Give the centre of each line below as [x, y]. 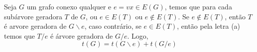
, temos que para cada [198, 6]
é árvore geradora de [81, 35]
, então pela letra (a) [209, 26]
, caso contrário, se [113, 26]
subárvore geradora [33, 16]
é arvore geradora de [35, 26]
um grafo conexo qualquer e [69, 6]
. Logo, [138, 35]
